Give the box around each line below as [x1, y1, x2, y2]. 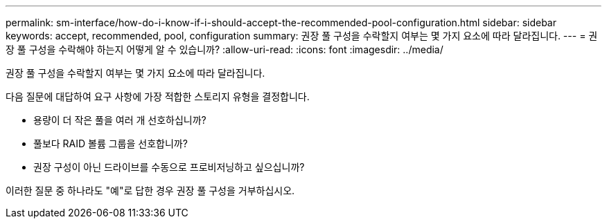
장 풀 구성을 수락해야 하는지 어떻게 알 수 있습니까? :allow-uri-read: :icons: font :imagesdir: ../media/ [6, 44, 443, 55]
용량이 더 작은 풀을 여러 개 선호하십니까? [33, 114, 206, 126]
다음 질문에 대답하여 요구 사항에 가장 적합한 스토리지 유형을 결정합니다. [6, 91, 310, 102]
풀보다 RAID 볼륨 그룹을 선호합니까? [33, 138, 188, 149]
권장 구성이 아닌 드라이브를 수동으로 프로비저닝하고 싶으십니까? [33, 161, 305, 173]
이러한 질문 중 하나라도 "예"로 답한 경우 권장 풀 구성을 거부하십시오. [6, 185, 295, 196]
